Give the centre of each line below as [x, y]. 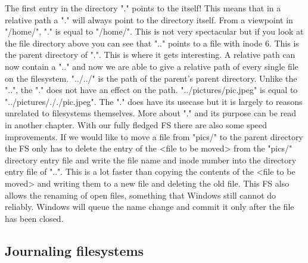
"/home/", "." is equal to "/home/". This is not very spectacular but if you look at [154, 31]
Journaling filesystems [74, 250]
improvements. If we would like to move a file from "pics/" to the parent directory [154, 136]
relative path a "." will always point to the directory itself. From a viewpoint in [149, 19]
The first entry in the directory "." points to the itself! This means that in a [143, 8]
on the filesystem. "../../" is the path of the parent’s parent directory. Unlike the [151, 78]
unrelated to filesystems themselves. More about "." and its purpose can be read [151, 113]
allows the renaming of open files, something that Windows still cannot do [141, 195]
